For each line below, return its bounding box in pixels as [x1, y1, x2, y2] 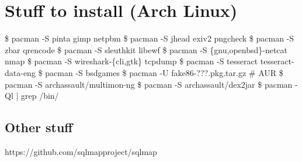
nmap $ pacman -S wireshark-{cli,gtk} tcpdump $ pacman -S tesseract [5, 55, 258, 67]
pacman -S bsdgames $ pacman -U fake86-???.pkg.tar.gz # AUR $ [45, 66, 283, 78]
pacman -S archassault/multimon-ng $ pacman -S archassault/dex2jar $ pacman [5, 78, 293, 90]
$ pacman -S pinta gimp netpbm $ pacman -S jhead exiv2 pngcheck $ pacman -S [5, 32, 294, 44]
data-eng [5, 66, 36, 78]
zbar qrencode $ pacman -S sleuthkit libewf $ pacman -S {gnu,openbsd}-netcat [5, 43, 288, 56]
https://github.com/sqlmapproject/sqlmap [5, 145, 157, 157]
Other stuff [5, 118, 73, 136]
